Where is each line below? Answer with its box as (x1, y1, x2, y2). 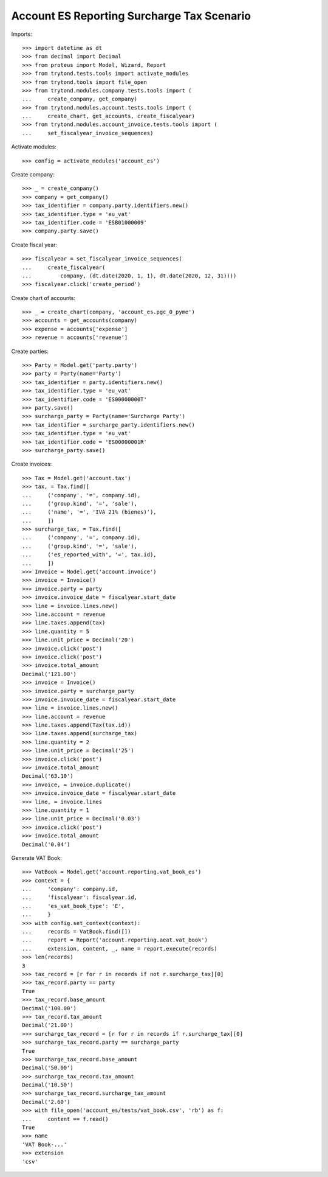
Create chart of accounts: (11, 294, 76, 301)
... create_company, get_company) (22, 96, 138, 103)
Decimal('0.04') (22, 840, 70, 848)
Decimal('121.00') (22, 670, 77, 677)
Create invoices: (11, 460, 52, 468)
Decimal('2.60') (22, 1098, 70, 1105)
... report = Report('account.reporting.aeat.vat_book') (22, 937, 208, 943)
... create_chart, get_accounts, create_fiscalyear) (22, 113, 196, 120)
